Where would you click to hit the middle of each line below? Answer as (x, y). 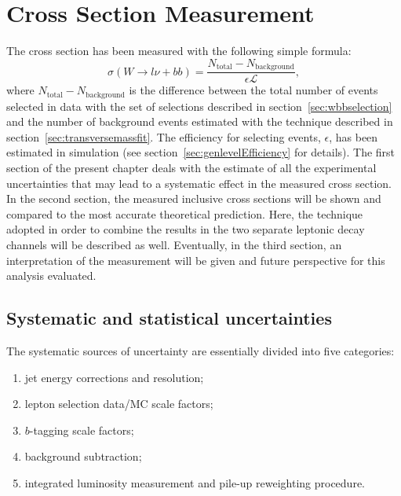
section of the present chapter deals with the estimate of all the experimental (191, 168)
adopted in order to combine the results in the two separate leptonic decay (186, 229)
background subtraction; (83, 456)
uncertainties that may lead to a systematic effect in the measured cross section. (199, 183)
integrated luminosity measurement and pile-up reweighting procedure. (195, 482)
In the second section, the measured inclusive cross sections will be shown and (194, 198)
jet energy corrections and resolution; (114, 377)
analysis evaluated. (51, 276)
